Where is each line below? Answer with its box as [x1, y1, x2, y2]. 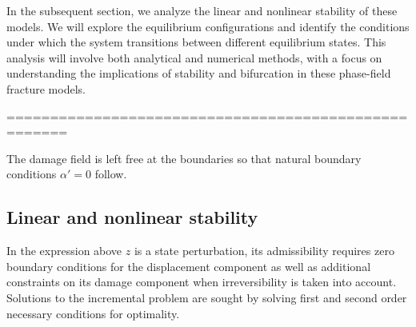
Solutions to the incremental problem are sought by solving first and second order [6, 289, 407, 305]
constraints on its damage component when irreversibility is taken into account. [6, 273, 397, 290]
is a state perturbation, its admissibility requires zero [134, 242, 394, 259]
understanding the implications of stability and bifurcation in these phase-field [6, 65, 391, 82]
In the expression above [6, 242, 122, 259]
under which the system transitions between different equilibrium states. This [6, 34, 386, 50]
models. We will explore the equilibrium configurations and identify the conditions [6, 18, 410, 34]
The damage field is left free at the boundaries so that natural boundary [6, 150, 362, 166]
